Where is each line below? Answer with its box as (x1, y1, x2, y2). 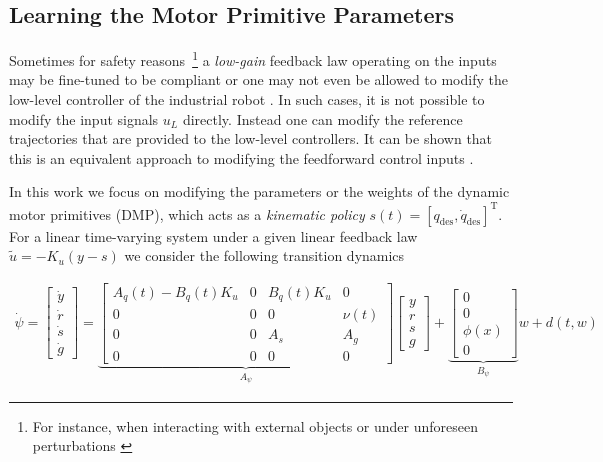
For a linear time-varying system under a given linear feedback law (9, 225, 418, 246)
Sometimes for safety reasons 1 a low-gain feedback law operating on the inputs (9, 47, 497, 70)
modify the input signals (9, 108, 159, 129)
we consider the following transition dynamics (124, 245, 405, 266)
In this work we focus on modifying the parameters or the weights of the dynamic (9, 181, 510, 202)
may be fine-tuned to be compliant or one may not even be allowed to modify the (9, 69, 508, 90)
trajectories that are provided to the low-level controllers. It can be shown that (9, 128, 493, 149)
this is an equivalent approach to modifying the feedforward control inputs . (9, 147, 474, 168)
